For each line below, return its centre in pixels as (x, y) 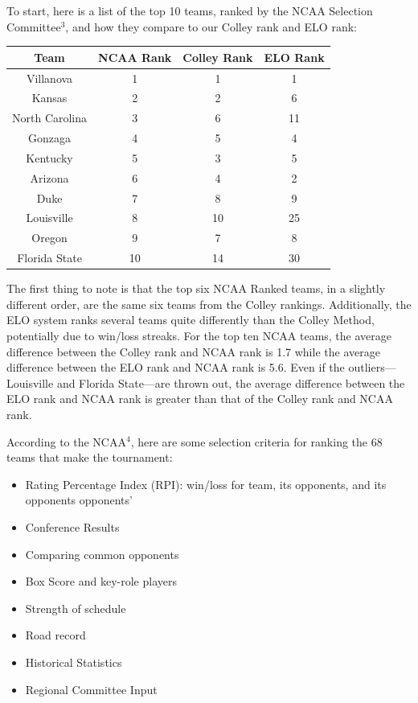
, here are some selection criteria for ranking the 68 (256, 441)
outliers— (372, 367)
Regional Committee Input (91, 689)
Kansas (49, 98)
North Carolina (50, 118)
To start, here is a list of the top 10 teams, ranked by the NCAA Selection (190, 10)
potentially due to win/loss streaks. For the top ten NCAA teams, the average (199, 335)
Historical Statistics (74, 662)
